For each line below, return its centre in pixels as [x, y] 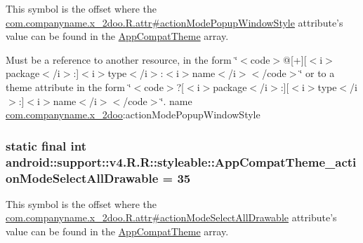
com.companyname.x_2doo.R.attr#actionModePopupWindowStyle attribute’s [174, 22]
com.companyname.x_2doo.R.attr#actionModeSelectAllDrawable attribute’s [171, 217]
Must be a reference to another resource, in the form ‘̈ [122, 59]
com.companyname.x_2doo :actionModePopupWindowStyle [133, 114]
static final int [46, 145]
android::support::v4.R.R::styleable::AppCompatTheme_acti [181, 161]
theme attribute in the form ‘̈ [68, 86]
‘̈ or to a [317, 73]
